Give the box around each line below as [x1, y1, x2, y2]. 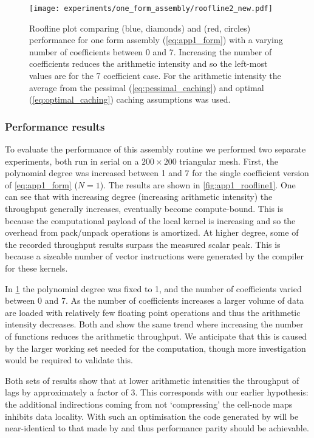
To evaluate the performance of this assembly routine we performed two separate [5, 143, 306, 156]
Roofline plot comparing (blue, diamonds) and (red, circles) [29, 21, 251, 34]
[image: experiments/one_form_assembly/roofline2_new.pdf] [29, 4, 273, 13]
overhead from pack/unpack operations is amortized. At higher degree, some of [5, 226, 299, 239]
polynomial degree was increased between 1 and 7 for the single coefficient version [5, 166, 309, 179]
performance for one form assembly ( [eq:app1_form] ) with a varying [29, 33, 283, 46]
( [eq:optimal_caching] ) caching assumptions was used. [29, 93, 231, 106]
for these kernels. [5, 261, 68, 274]
